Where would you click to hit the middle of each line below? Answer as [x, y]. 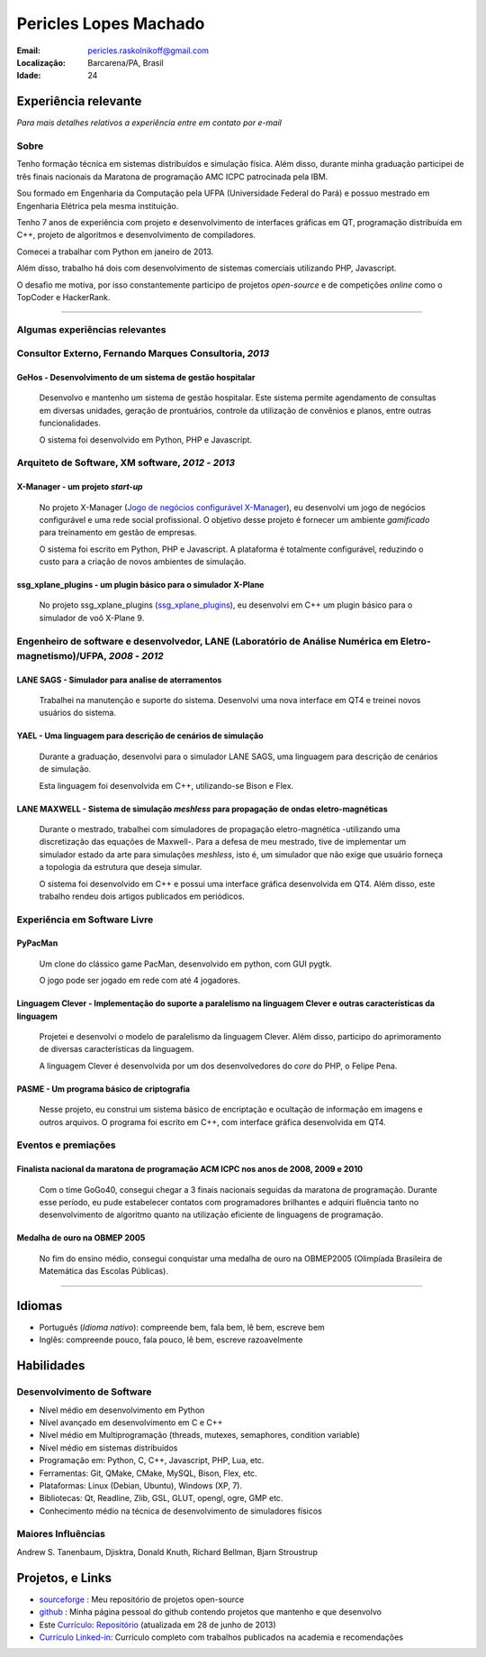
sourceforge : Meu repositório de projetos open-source [142, 1599]
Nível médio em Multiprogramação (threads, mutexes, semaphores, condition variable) [199, 1435]
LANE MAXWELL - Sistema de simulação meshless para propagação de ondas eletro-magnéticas [202, 809]
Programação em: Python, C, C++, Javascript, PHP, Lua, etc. [152, 1460]
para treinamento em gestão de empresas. [118, 533]
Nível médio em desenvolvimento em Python [122, 1410]
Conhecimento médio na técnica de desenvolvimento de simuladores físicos [181, 1511]
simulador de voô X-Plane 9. [92, 618]
